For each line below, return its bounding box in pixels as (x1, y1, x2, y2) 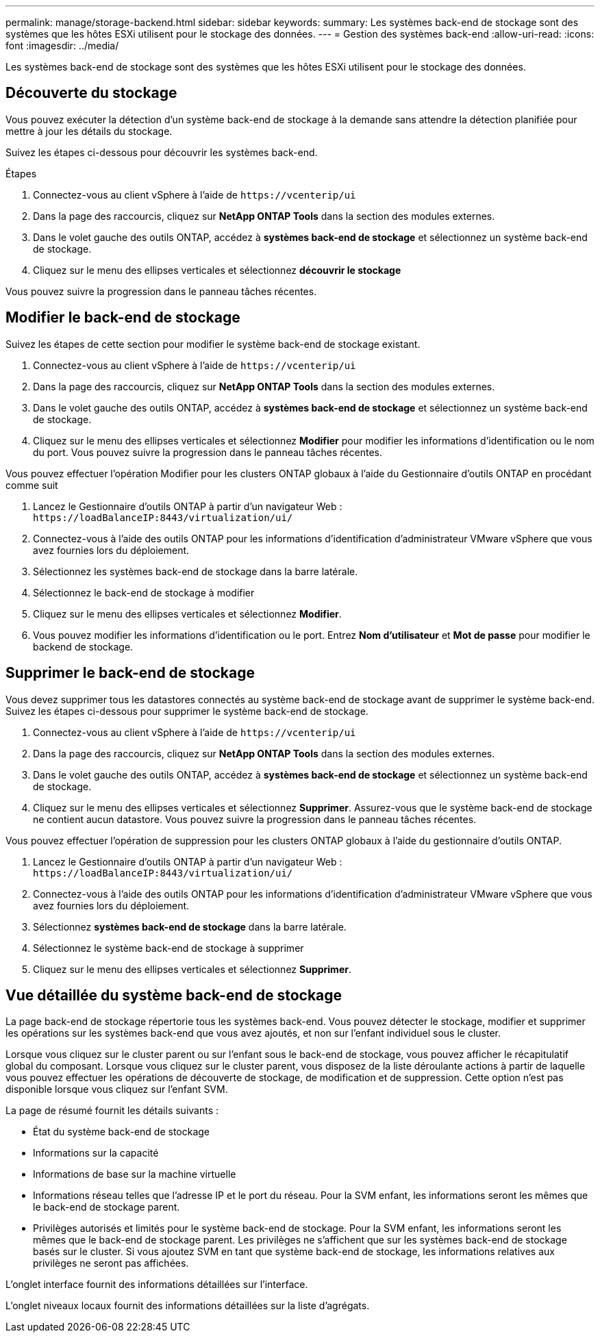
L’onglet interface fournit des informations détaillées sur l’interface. (5, 1278, 308, 1291)
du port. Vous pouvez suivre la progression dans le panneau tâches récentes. (33, 446, 382, 458)
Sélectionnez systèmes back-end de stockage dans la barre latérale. (33, 920, 347, 933)
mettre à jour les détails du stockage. (5, 125, 173, 137)
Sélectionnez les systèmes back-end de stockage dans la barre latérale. (33, 565, 358, 577)
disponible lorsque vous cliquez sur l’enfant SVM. (5, 1083, 228, 1096)
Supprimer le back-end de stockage (5, 664, 255, 682)
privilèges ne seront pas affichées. (33, 1257, 189, 1270)
